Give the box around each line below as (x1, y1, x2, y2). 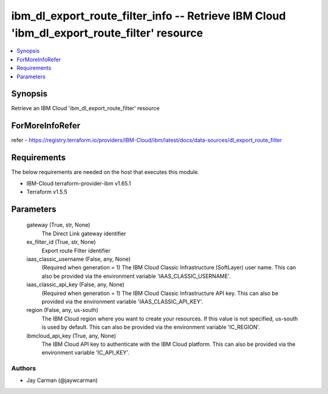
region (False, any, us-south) (26, 306, 98, 314)
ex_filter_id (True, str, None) (26, 238, 97, 246)
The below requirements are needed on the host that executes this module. (11, 168, 200, 176)
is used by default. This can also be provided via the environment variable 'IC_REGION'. (41, 323, 261, 331)
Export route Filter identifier (41, 247, 111, 254)
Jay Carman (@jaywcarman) (26, 377, 98, 384)
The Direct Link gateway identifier (41, 230, 126, 237)
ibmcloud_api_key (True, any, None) (26, 332, 117, 339)
